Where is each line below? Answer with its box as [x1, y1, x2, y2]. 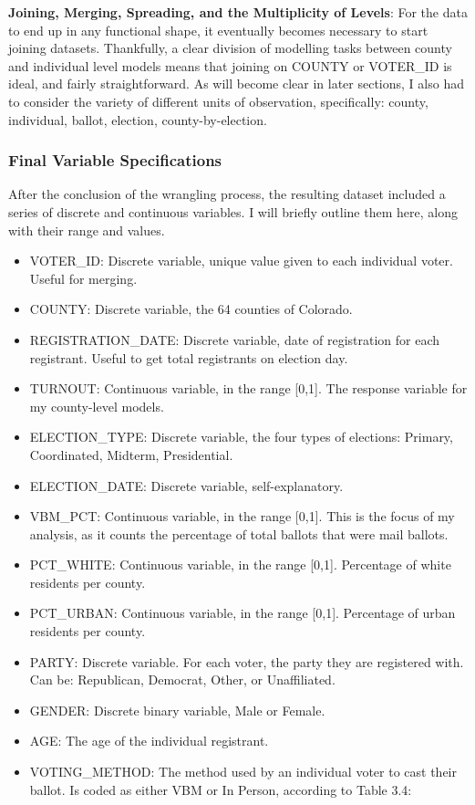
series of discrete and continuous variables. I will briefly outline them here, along [8, 202, 458, 221]
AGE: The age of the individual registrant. [29, 731, 269, 750]
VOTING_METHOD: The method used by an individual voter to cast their [29, 762, 457, 781]
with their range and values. [8, 220, 165, 239]
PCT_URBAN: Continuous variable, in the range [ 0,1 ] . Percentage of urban [29, 603, 456, 622]
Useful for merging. [29, 268, 138, 287]
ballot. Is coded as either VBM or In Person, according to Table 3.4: [29, 779, 412, 799]
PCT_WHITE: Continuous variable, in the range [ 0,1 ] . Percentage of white [29, 555, 451, 574]
